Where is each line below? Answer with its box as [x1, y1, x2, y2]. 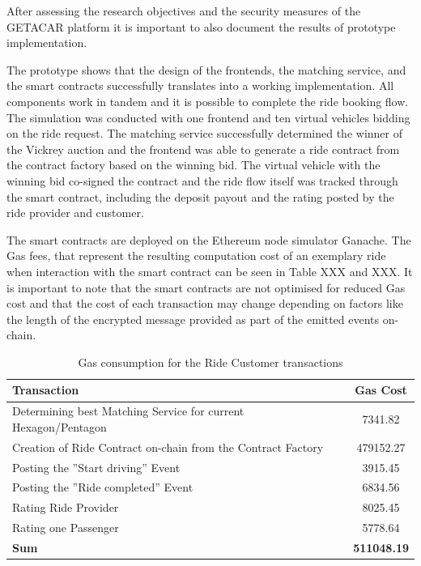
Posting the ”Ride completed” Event [12, 479, 193, 496]
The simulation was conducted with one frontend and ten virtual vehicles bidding [6, 109, 410, 126]
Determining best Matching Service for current [12, 402, 245, 419]
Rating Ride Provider [12, 499, 119, 516]
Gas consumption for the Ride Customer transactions [78, 353, 343, 370]
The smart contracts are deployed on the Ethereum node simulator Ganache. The [6, 231, 411, 248]
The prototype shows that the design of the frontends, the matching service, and [6, 61, 406, 78]
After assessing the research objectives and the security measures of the [6, 2, 361, 19]
